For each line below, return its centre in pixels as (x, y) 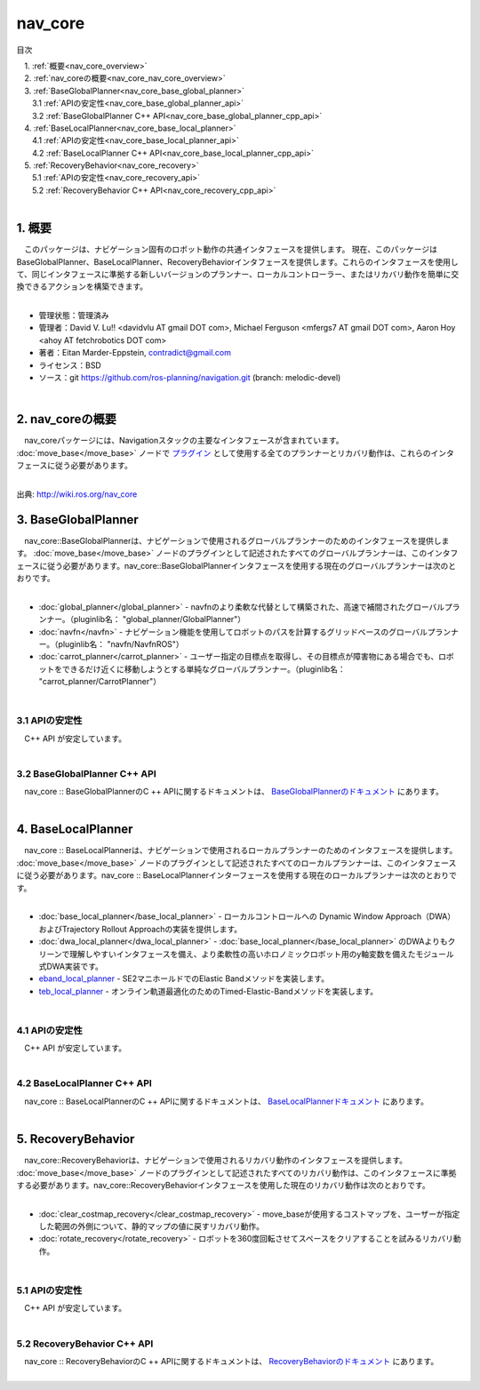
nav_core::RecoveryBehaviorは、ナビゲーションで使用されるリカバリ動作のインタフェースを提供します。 (216, 1161)
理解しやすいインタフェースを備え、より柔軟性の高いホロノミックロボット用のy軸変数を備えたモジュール (262, 954)
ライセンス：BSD (70, 365)
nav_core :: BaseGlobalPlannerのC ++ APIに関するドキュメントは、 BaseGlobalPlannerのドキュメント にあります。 (233, 792)
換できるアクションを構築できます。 (82, 287)
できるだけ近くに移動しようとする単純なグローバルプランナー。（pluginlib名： (204, 669)
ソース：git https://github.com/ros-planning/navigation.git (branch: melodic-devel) (190, 378)
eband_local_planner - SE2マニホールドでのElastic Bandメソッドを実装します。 (184, 979)
